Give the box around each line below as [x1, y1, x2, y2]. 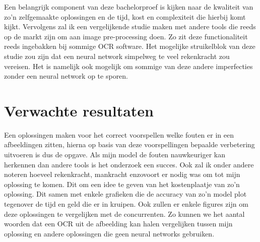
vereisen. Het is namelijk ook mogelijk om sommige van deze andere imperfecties [4, 60, 253, 71]
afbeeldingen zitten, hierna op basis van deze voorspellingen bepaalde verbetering [4, 139, 255, 150]
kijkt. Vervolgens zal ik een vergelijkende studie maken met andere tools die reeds [4, 21, 256, 32]
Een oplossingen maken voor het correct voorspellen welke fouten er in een [4, 129, 234, 140]
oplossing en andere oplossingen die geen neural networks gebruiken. [4, 228, 215, 238]
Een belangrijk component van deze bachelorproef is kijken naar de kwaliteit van [4, 2, 253, 12]
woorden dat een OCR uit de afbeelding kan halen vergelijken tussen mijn [4, 218, 233, 229]
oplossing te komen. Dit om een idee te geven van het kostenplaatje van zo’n [4, 178, 240, 189]
